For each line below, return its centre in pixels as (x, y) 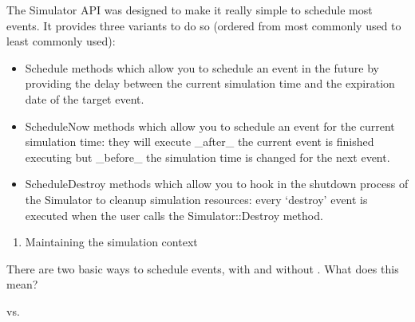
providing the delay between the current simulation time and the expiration (210, 83)
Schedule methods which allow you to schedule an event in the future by (202, 67)
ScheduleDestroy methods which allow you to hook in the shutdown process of (217, 184)
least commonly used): (61, 41)
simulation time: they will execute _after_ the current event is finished (200, 141)
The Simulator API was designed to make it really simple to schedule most (190, 10)
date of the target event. (85, 98)
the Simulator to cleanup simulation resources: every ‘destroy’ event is (196, 199)
